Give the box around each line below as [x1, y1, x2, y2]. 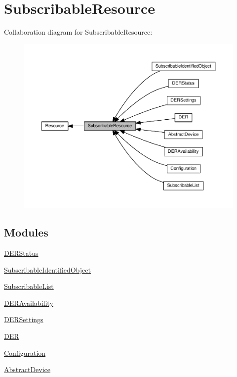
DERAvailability [4, 297, 53, 308]
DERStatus [4, 248, 39, 258]
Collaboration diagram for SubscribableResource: [4, 27, 153, 37]
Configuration [4, 347, 46, 358]
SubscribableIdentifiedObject [4, 264, 91, 275]
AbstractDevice [4, 364, 51, 375]
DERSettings [4, 314, 43, 325]
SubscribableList [4, 281, 54, 291]
